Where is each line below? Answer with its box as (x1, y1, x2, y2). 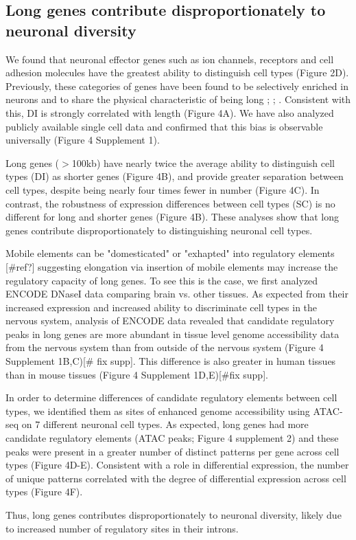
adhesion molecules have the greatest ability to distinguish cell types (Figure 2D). (5, 65, 349, 80)
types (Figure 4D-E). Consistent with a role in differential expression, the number (5, 458, 349, 472)
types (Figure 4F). (5, 484, 83, 499)
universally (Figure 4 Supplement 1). (5, 133, 160, 147)
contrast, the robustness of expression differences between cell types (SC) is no (5, 196, 335, 210)
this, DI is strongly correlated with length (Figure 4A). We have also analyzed (5, 105, 334, 120)
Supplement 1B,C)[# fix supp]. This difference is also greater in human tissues (5, 354, 336, 368)
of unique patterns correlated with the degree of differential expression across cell (5, 471, 346, 485)
